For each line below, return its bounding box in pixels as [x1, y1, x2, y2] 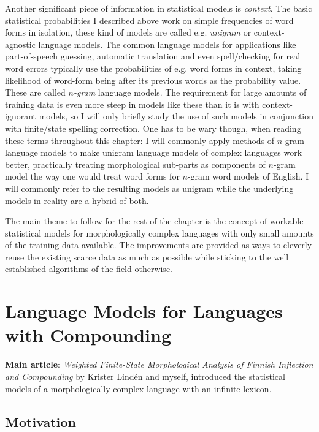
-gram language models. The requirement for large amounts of [73, 86, 307, 99]
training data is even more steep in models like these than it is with [5, 97, 259, 110]
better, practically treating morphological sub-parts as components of [5, 157, 266, 170]
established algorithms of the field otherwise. [5, 262, 172, 275]
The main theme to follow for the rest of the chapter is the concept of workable [5, 214, 304, 227]
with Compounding [5, 322, 172, 347]
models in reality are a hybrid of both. [5, 194, 149, 207]
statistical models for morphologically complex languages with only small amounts [5, 226, 314, 239]
